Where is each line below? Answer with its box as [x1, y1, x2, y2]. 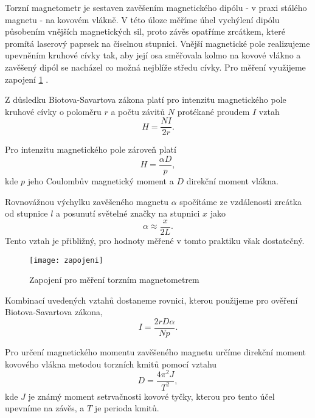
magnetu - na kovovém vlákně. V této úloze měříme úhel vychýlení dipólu [5, 13, 280, 26]
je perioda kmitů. [94, 402, 159, 414]
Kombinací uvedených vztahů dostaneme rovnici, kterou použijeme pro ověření [5, 293, 298, 306]
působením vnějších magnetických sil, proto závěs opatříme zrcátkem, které [5, 25, 285, 38]
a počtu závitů [111, 105, 165, 117]
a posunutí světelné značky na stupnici [55, 207, 200, 220]
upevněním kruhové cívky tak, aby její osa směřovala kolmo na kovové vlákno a [5, 49, 301, 61]
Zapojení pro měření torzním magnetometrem [29, 273, 199, 286]
